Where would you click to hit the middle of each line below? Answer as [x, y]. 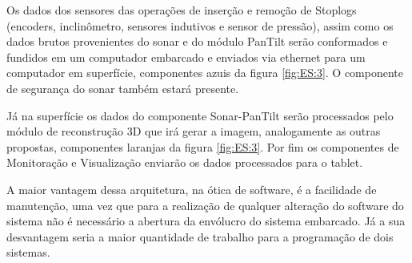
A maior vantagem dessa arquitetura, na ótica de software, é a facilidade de [192, 189]
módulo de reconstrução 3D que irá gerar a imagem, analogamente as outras [194, 131]
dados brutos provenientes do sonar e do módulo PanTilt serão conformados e [197, 41]
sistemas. [28, 252]
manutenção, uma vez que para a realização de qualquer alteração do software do [205, 205]
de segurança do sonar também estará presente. [123, 88]
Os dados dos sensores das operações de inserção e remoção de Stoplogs [182, 10]
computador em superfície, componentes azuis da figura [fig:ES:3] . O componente [205, 73]
